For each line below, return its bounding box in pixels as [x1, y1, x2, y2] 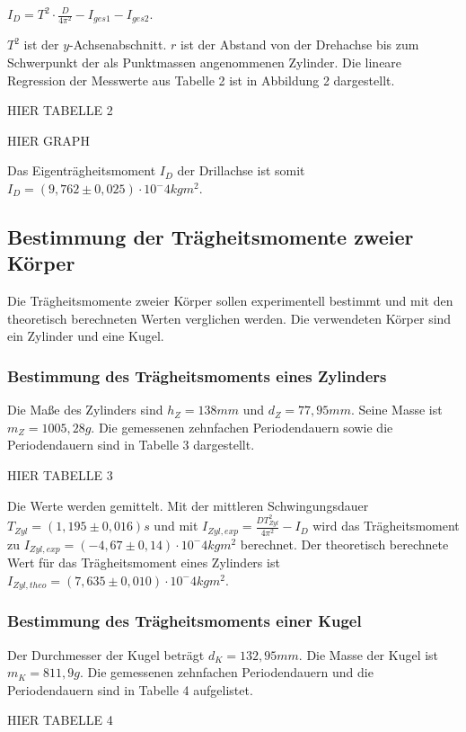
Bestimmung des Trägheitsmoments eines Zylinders [7, 364, 387, 387]
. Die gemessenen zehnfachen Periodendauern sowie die [91, 417, 393, 436]
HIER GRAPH [7, 130, 90, 149]
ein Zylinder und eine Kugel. [7, 326, 164, 345]
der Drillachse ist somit [177, 161, 305, 180]
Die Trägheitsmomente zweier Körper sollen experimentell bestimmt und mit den [7, 291, 453, 310]
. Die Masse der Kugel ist [298, 645, 439, 664]
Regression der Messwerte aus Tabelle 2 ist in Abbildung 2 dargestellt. [7, 70, 395, 89]
